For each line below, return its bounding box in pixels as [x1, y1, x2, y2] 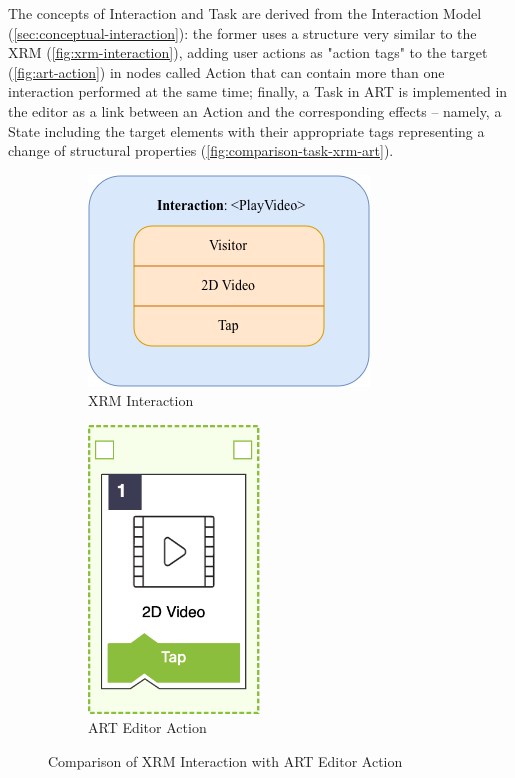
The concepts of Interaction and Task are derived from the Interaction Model [8, 3, 482, 23]
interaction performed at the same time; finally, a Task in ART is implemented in [8, 81, 508, 102]
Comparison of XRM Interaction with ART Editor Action [48, 750, 403, 771]
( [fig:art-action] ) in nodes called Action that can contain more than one [8, 61, 445, 82]
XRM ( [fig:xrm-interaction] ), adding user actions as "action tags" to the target [8, 42, 488, 63]
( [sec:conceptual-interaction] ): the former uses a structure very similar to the [8, 22, 477, 43]
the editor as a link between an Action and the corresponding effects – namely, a [8, 100, 502, 121]
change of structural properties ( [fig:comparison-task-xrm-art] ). [8, 140, 394, 161]
